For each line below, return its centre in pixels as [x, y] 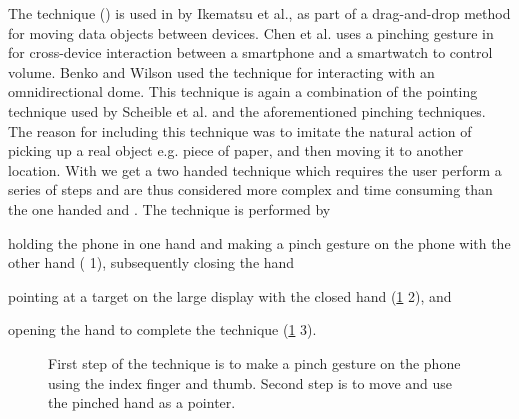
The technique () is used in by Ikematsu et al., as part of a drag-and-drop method [259, 13]
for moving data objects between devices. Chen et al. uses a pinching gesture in [251, 32]
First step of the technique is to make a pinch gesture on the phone [254, 362]
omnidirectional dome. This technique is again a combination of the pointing [243, 91]
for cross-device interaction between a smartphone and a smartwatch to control [250, 52]
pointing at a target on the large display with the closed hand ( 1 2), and [230, 295]
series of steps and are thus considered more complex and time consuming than [250, 189]
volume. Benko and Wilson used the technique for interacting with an [221, 71]
